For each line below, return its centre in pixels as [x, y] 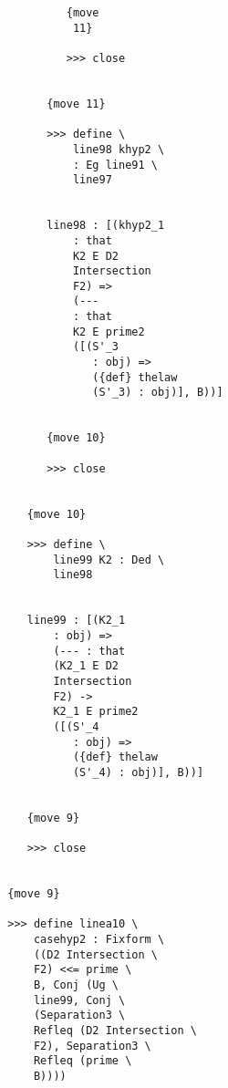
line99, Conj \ [79, 1000]
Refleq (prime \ [83, 1061]
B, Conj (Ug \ [76, 985]
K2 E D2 [95, 256]
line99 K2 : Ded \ [109, 560]
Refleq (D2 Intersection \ [115, 1030]
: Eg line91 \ [115, 165]
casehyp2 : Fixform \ [99, 940]
